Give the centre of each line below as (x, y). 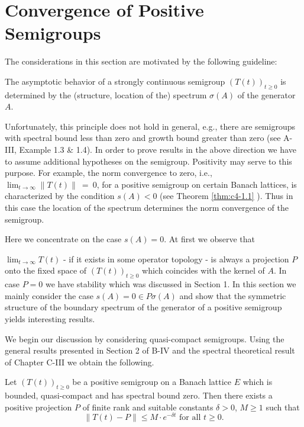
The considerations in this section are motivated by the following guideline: (141, 61)
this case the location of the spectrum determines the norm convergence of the (147, 208)
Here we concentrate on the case (63, 239)
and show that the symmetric (233, 295)
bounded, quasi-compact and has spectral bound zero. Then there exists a (139, 395)
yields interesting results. (50, 319)
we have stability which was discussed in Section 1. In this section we (171, 284)
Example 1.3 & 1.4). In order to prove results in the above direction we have (158, 150)
